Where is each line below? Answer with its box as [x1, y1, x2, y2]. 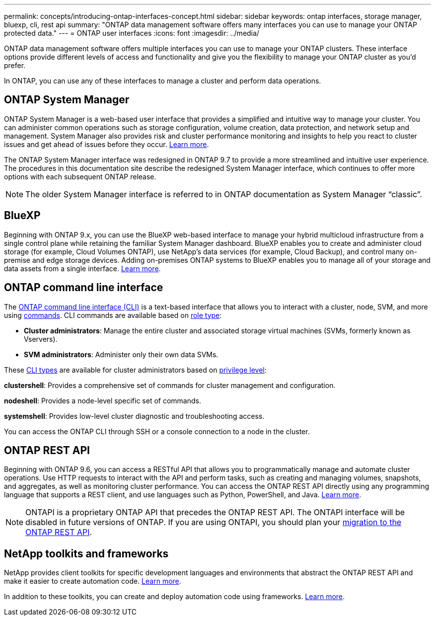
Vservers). [24, 334, 58, 343]
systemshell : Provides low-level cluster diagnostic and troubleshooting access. [4, 411, 265, 420]
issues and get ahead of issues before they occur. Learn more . [4, 140, 209, 149]
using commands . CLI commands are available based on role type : [4, 310, 222, 319]
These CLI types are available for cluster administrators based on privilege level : [4, 365, 267, 374]
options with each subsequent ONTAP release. [4, 172, 156, 181]
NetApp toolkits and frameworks [4, 547, 169, 560]
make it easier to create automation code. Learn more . [4, 577, 181, 586]
